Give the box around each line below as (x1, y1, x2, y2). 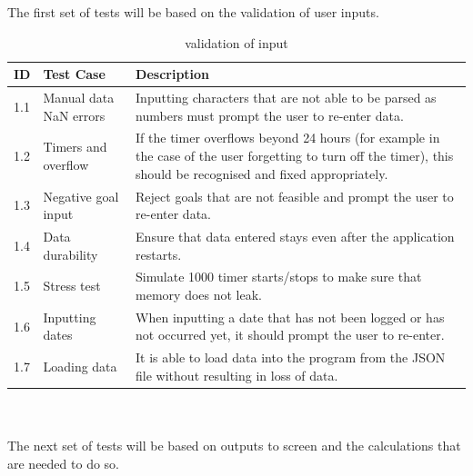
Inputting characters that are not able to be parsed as (136, 88, 437, 107)
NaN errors (43, 105, 106, 124)
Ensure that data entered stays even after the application (136, 226, 455, 245)
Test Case (43, 64, 106, 84)
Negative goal (43, 186, 119, 205)
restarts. (136, 244, 182, 263)
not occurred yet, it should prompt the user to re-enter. (136, 325, 445, 344)
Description (136, 64, 210, 84)
